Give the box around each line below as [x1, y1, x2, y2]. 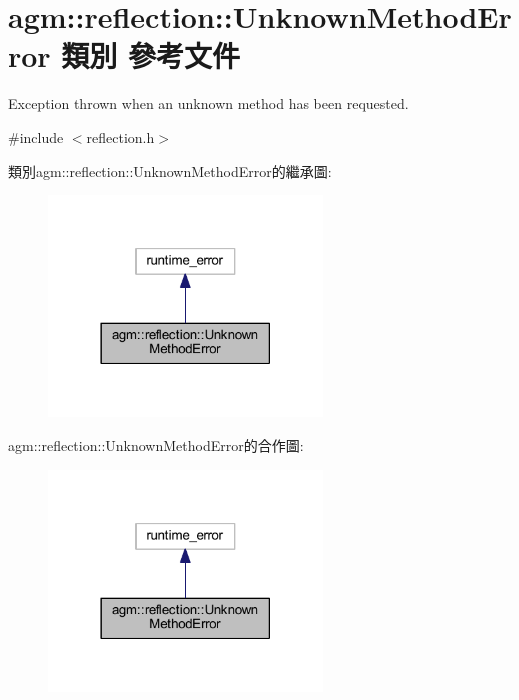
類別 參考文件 [61, 35, 241, 76]
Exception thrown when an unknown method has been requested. [8, 93, 409, 114]
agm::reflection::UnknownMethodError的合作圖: [8, 434, 304, 455]
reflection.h [86, 126, 155, 147]
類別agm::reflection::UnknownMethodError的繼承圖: [8, 160, 332, 181]
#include [8, 126, 64, 147]
